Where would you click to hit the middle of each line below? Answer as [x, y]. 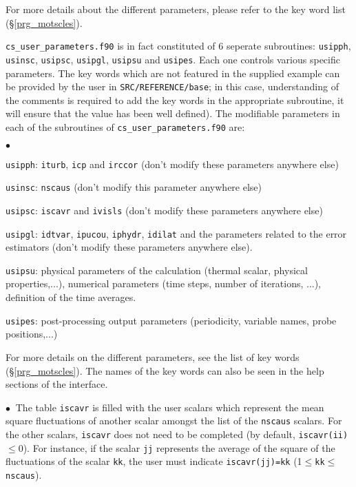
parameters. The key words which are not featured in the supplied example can [173, 73]
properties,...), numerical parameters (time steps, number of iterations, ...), [164, 283]
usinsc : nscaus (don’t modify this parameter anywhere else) [134, 187]
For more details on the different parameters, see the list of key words [153, 356]
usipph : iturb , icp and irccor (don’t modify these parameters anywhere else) [172, 164]
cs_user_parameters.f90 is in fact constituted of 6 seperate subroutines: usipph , [178, 46]
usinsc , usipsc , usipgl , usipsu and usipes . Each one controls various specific [173, 59]
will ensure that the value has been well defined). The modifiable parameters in [173, 113]
